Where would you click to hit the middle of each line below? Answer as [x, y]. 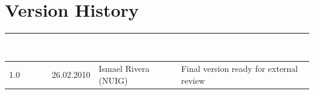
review [193, 80]
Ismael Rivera [124, 69]
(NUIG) [113, 80]
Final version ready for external [239, 69]
